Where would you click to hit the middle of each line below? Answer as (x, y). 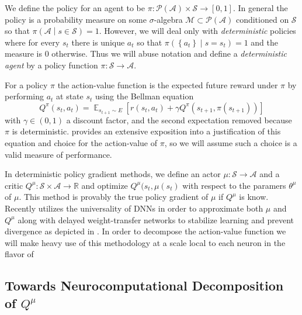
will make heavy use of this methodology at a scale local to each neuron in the (145, 242)
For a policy (26, 84)
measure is (23, 53)
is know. (254, 197)
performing (24, 96)
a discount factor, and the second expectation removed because (179, 120)
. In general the (260, 8)
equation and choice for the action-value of (81, 143)
